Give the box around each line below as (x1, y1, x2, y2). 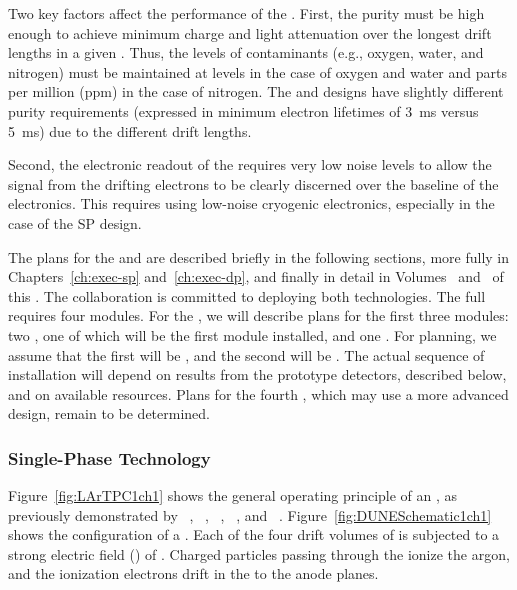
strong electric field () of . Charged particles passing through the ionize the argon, (8, 543, 510, 564)
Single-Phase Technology (8, 445, 211, 470)
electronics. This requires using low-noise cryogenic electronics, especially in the (8, 193, 495, 214)
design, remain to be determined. (8, 403, 210, 424)
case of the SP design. (8, 212, 142, 233)
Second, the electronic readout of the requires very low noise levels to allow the (8, 154, 492, 175)
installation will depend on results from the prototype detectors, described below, (8, 364, 507, 385)
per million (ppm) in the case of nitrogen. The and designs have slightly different (8, 81, 504, 102)
